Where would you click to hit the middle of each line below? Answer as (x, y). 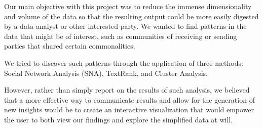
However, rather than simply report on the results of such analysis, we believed (127, 90)
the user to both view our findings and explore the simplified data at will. (119, 119)
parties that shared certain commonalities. (70, 46)
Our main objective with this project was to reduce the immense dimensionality (128, 6)
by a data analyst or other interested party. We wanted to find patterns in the (125, 26)
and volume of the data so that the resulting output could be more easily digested (131, 16)
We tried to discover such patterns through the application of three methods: (124, 62)
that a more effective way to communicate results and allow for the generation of (129, 99)
